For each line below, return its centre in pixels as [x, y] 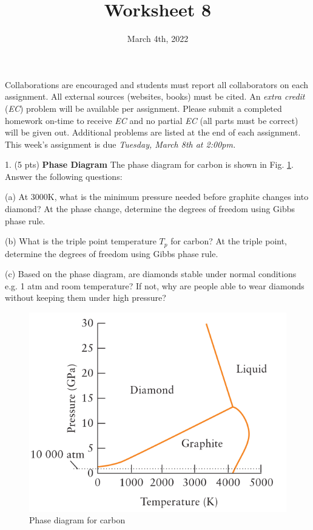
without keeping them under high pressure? [86, 298]
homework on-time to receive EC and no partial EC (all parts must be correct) [152, 120]
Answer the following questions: [64, 176]
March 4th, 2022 [158, 39]
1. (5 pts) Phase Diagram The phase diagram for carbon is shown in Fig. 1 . [149, 164]
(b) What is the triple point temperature [81, 241]
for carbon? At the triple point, [229, 241]
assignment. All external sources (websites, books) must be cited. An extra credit [155, 96]
